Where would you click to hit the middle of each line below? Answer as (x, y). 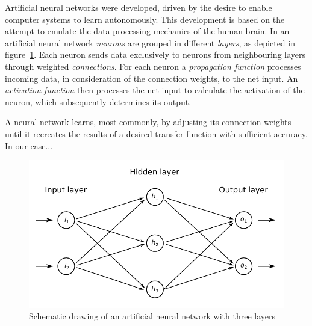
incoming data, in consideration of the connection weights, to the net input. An (151, 78)
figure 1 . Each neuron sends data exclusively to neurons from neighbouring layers (155, 54)
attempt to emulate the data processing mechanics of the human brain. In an (147, 31)
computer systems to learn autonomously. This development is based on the (145, 19)
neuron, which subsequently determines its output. (98, 101)
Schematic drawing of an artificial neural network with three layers (152, 316)
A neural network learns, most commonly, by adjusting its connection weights (148, 122)
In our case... (29, 145)
